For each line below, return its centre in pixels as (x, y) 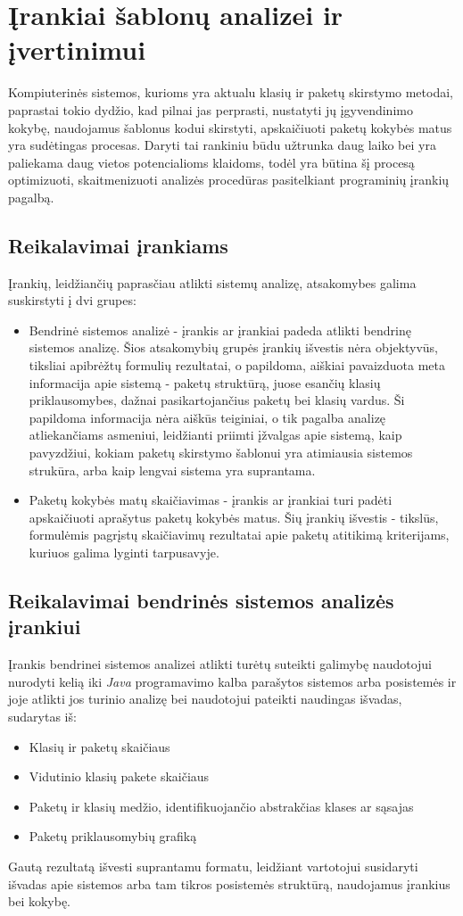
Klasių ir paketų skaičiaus (99, 746)
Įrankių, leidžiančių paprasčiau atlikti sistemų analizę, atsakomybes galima (212, 282)
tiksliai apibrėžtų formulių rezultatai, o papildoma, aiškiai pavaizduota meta (237, 365)
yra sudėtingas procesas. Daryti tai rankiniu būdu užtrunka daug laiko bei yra (222, 145)
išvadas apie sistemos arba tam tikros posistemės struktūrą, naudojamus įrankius (229, 883)
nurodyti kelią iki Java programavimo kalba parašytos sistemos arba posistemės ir (232, 681)
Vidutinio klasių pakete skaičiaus (119, 776)
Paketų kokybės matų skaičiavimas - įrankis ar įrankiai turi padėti (211, 500)
